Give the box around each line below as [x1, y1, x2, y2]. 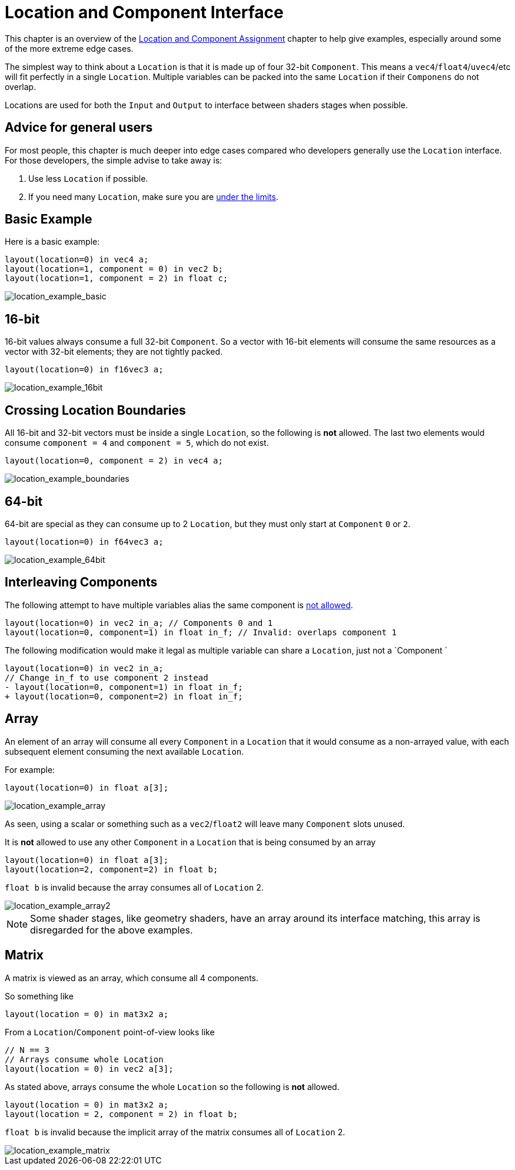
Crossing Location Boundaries [5, 402, 186, 418]
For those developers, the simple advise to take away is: [5, 155, 222, 165]
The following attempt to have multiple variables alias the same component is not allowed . [5, 599, 353, 610]
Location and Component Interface [5, 2, 284, 22]
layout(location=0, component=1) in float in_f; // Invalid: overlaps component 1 [5, 627, 397, 637]
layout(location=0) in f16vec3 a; [5, 365, 164, 375]
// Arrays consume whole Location [5, 1054, 164, 1064]
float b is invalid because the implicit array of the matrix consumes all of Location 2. [5, 1126, 345, 1137]
